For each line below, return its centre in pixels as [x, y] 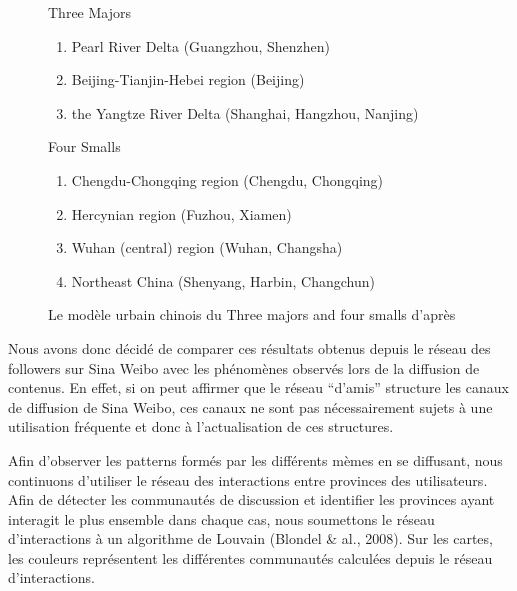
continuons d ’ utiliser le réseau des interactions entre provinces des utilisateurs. [248, 479]
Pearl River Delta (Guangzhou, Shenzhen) [201, 45]
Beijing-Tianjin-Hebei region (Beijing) [188, 79]
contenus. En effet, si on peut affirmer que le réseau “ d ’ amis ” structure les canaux [258, 387]
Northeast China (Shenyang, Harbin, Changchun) [223, 280]
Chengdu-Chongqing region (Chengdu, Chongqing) [227, 179]
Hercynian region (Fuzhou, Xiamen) [181, 213]
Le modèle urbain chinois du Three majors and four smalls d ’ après [252, 314]
